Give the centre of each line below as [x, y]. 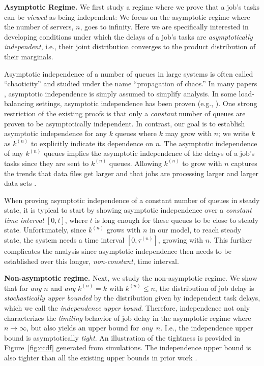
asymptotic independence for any [55, 133]
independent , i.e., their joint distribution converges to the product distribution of [130, 46]
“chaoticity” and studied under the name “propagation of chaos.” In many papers [131, 84]
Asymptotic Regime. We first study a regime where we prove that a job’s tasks [132, 7]
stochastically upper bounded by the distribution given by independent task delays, [132, 298]
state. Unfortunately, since [45, 230]
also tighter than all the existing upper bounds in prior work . [101, 357]
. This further [231, 240]
